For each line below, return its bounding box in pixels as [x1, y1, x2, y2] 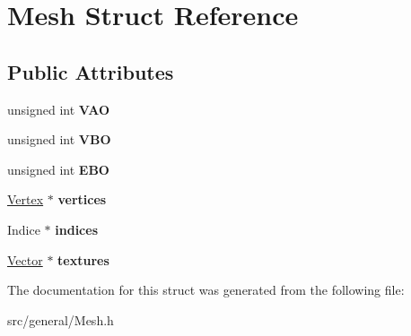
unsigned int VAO [7, 99, 110, 118]
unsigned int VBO [7, 130, 111, 149]
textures [57, 250, 109, 269]
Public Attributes [7, 57, 174, 85]
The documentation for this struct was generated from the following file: [7, 280, 405, 299]
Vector [7, 250, 43, 269]
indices [55, 220, 98, 238]
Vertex [7, 190, 44, 209]
